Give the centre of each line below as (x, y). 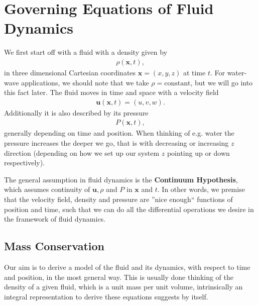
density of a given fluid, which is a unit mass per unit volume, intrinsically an (123, 287)
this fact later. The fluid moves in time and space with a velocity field (111, 92)
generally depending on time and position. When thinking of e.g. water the (119, 133)
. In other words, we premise (201, 189)
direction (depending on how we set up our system (82, 152)
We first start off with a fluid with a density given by (86, 52)
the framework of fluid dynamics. (55, 219)
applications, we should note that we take (85, 82)
